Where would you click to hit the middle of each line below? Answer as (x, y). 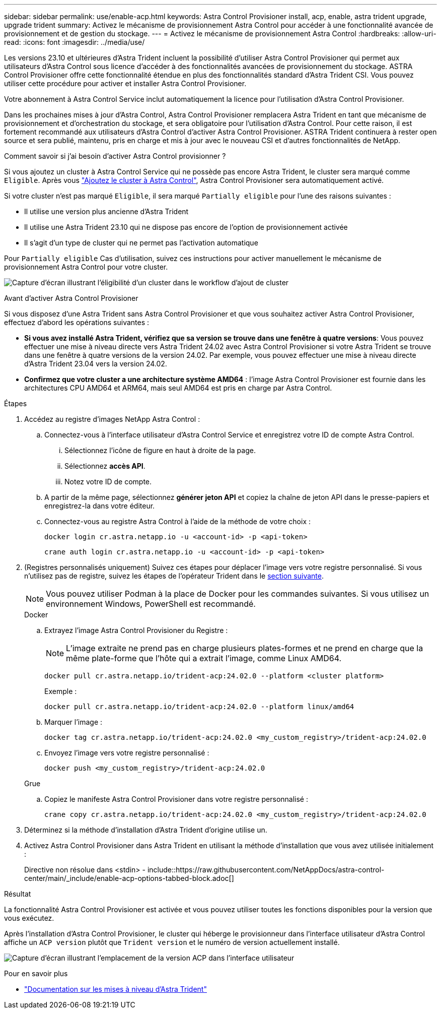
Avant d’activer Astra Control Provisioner (71, 298)
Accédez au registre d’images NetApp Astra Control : (112, 419)
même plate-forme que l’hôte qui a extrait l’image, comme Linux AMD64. (204, 658)
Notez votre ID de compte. (108, 482)
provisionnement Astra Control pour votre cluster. (86, 267)
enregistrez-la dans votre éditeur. (100, 506)
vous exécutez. (29, 918)
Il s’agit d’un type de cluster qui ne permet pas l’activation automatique (141, 243)
